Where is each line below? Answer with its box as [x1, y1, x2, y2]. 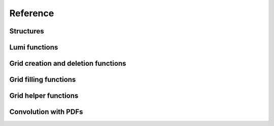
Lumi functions [9, 43, 58, 52]
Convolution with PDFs [9, 108, 83, 116]
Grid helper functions [9, 92, 79, 100]
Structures [9, 27, 44, 35]
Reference [9, 8, 54, 19]
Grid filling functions [9, 75, 76, 84]
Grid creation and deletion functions [9, 59, 126, 68]
